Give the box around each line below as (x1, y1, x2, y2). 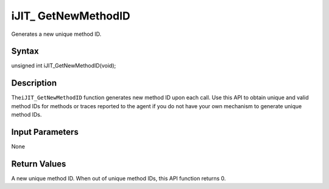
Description (11, 78, 57, 88)
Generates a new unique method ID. (11, 30, 102, 38)
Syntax (11, 46, 39, 57)
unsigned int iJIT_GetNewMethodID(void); (11, 62, 116, 69)
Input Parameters (11, 126, 79, 137)
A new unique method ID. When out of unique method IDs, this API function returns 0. (11, 174, 226, 182)
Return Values (11, 159, 66, 169)
